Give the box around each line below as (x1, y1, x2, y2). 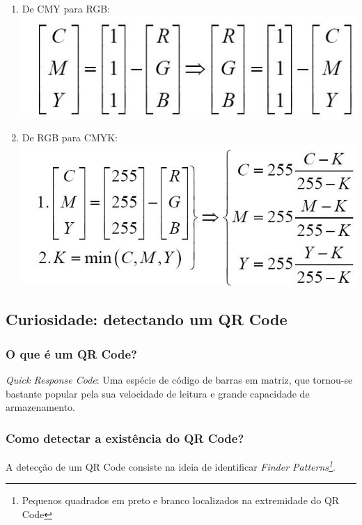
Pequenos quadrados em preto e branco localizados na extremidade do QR (22, 493, 340, 508)
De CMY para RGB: (22, 1, 111, 15)
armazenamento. (6, 400, 75, 414)
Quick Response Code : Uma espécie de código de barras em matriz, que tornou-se (6, 373, 353, 387)
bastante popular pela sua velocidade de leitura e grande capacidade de (6, 386, 310, 400)
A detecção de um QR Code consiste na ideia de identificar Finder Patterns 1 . (6, 457, 336, 473)
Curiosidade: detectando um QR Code (6, 308, 288, 330)
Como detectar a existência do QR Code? (6, 429, 244, 446)
